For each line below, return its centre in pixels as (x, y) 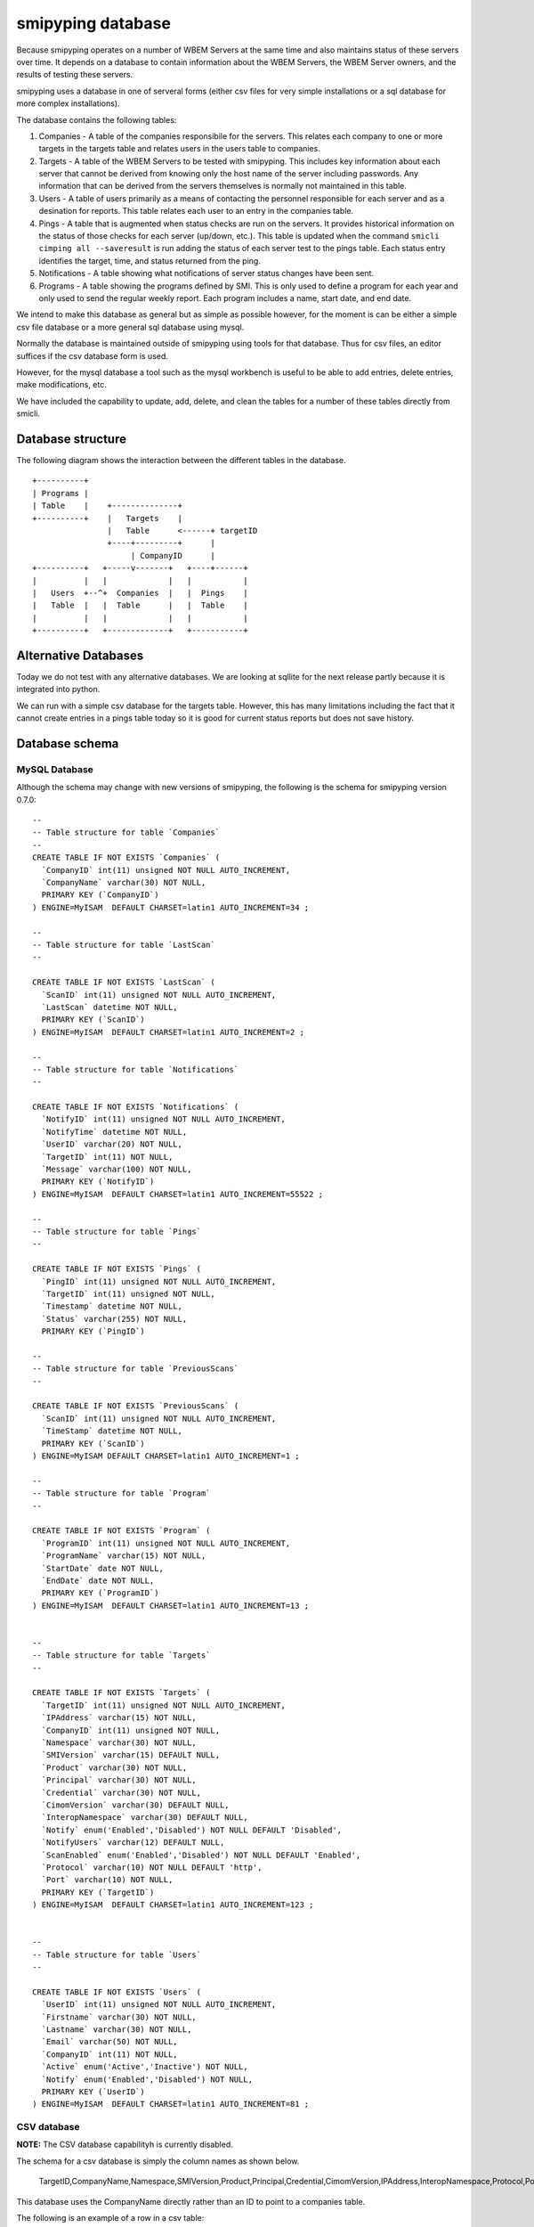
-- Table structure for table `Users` (117, 1954)
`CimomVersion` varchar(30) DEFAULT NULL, (136, 1805)
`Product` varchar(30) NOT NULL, (114, 1767)
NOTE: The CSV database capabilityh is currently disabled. (125, 2145)
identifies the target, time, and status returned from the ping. (150, 261)
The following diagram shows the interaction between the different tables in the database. (181, 460)
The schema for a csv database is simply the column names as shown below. (158, 2161)
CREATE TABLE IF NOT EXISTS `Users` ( (117, 1992)
